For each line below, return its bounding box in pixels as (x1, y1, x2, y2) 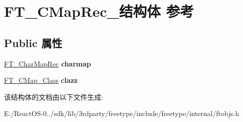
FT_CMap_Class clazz (4, 75, 78, 85)
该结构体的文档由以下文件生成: (4, 91, 103, 102)
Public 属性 (4, 35, 62, 50)
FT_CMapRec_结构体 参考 (4, 1, 194, 21)
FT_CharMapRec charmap (4, 58, 91, 68)
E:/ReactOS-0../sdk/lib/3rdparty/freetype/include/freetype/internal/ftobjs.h (4, 108, 240, 119)
